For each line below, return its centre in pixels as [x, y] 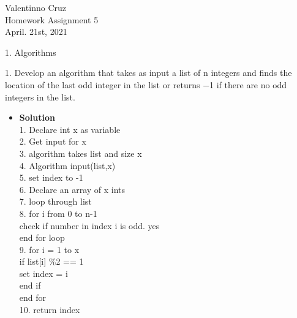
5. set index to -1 [51, 177]
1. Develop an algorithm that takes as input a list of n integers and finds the [148, 73]
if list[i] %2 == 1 [51, 261]
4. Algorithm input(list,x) [67, 165]
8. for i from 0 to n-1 [58, 213]
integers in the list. [40, 97]
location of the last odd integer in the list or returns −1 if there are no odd [146, 84]
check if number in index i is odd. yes [89, 225]
